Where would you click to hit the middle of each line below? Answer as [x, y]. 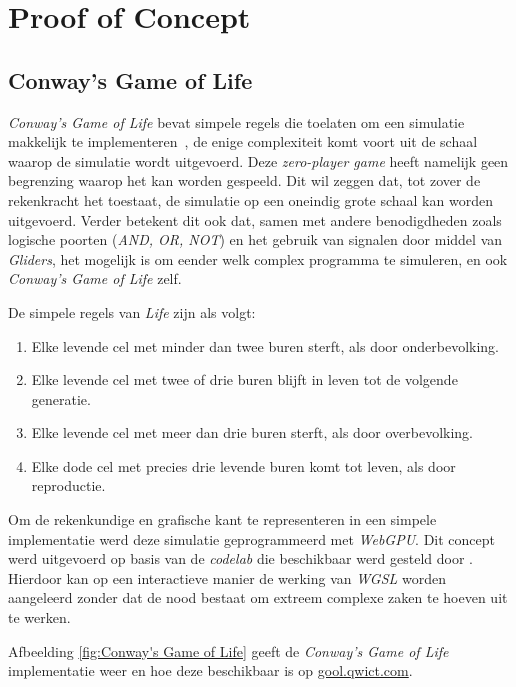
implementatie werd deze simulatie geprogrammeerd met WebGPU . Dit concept [252, 538]
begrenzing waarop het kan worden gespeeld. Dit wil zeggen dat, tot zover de [244, 180]
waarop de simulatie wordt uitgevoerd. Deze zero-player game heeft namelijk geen [258, 160]
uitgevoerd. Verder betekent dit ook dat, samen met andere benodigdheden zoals [255, 219]
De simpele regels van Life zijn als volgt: [132, 311]
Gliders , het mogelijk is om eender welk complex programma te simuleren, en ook [258, 258]
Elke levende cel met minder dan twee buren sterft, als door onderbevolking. [265, 345]
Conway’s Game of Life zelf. [95, 278]
